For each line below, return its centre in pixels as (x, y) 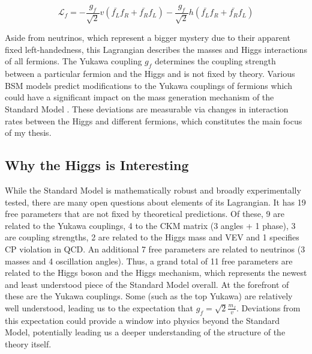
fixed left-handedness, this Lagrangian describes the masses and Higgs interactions (156, 49)
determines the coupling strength (215, 61)
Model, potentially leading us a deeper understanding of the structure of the (145, 332)
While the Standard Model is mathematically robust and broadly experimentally (153, 190)
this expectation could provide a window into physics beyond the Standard (142, 320)
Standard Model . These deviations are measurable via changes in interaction (147, 108)
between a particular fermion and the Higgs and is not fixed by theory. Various (150, 74)
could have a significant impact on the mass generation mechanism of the (139, 97)
